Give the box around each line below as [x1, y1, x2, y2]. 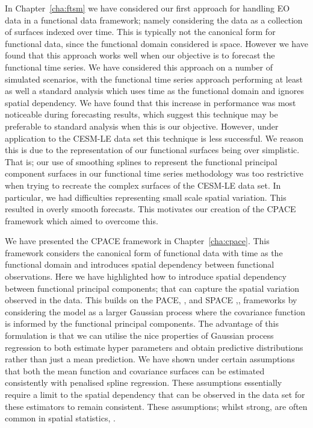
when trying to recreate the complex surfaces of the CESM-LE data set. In [5, 178, 281, 191]
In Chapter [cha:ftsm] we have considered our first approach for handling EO [5, 2, 290, 14]
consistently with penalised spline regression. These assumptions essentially [5, 376, 282, 389]
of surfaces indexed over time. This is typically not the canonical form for [5, 25, 276, 38]
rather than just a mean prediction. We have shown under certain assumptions [5, 353, 295, 365]
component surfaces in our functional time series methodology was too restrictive [5, 167, 304, 180]
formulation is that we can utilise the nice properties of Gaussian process [5, 329, 274, 342]
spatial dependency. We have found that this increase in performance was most [5, 96, 296, 109]
